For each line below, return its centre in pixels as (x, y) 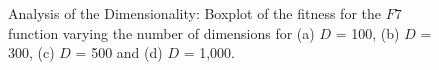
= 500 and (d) (119, 52)
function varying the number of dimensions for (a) (161, 32)
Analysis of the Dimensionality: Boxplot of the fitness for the (194, 13)
